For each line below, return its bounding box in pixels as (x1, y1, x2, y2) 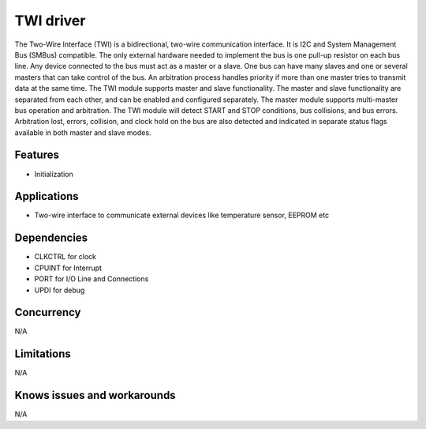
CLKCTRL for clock (34, 252, 97, 262)
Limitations (14, 348, 71, 361)
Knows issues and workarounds (14, 389, 177, 402)
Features (14, 149, 59, 162)
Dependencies (14, 231, 88, 245)
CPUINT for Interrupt (34, 263, 103, 273)
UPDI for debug (34, 285, 85, 295)
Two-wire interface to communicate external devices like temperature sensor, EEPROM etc (34, 210, 330, 220)
